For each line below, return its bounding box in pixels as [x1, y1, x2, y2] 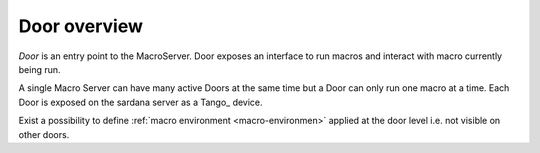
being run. [18, 63, 61, 75]
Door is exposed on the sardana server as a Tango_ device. [18, 96, 264, 108]
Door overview [18, 15, 144, 37]
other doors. [18, 128, 70, 140]
